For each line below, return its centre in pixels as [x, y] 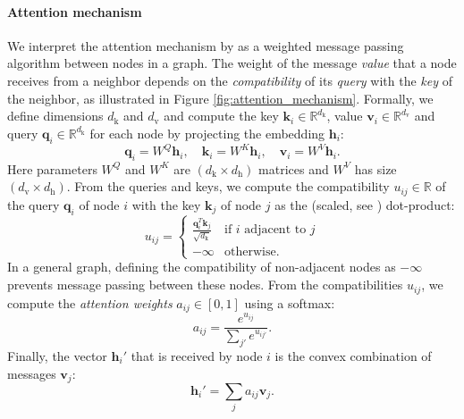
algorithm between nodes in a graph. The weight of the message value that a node [232, 63]
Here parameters [52, 168]
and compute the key [221, 116]
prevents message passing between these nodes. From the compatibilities [205, 285]
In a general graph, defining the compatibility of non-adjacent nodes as [202, 267]
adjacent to [275, 230]
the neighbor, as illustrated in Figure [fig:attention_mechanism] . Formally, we [220, 98]
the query [34, 204]
